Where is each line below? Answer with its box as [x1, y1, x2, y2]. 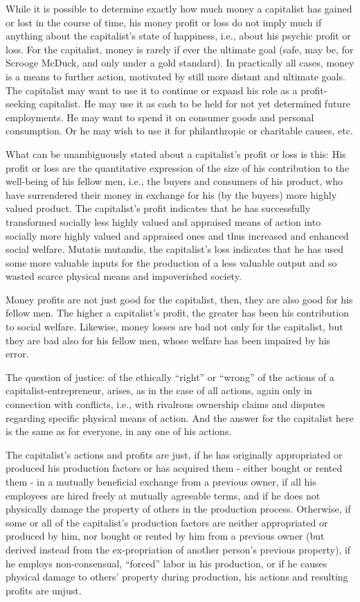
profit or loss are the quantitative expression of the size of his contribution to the [6, 160, 350, 175]
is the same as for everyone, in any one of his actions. [6, 424, 232, 439]
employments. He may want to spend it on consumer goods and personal [6, 109, 314, 124]
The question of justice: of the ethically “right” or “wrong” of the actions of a [6, 369, 334, 384]
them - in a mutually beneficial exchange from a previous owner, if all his [6, 475, 316, 488]
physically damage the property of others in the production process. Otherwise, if [6, 502, 351, 516]
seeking [6, 96, 37, 111]
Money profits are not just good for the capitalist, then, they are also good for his [6, 292, 353, 306]
